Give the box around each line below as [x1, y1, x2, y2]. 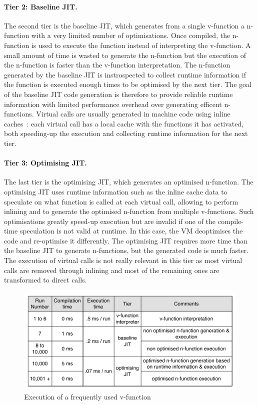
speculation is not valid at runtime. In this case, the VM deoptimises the [19, 225, 243, 236]
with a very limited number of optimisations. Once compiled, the [31, 30, 230, 40]
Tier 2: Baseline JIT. [4, 1, 77, 11]
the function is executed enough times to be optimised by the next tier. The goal [4, 79, 251, 89]
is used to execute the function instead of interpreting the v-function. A [31, 39, 251, 50]
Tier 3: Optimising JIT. [4, 157, 87, 168]
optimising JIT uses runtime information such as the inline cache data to [4, 186, 227, 196]
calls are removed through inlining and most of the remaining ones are [4, 264, 219, 275]
